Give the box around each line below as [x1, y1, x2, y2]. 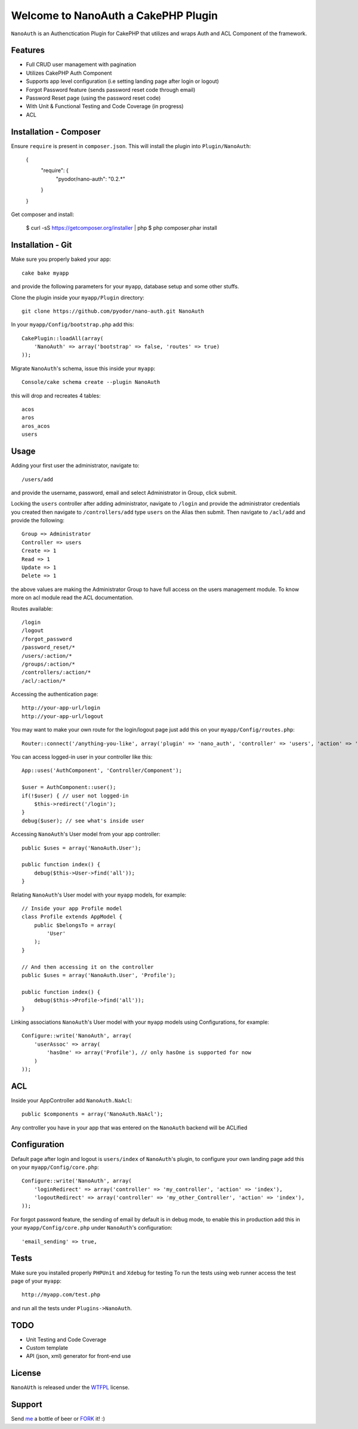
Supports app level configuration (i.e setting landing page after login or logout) [26, 78, 219, 85]
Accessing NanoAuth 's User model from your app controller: [11, 830, 161, 838]
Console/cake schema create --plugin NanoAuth [21, 379, 161, 386]
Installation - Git [11, 240, 72, 250]
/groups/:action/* [21, 660, 76, 667]
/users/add [21, 476, 54, 483]
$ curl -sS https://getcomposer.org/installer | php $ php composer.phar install [26, 224, 217, 232]
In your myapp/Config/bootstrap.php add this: [11, 321, 134, 328]
